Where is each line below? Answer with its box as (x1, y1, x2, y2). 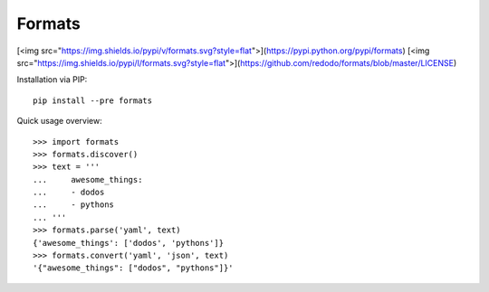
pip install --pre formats (33, 95, 153, 106)
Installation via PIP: (16, 74, 88, 85)
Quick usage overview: (16, 116, 103, 127)
